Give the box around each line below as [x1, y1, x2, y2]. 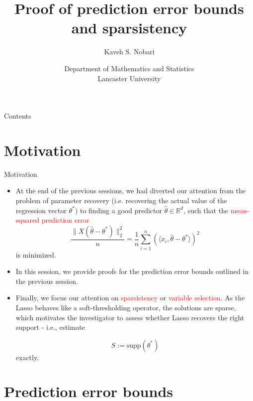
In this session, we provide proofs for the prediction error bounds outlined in [15, 266, 249, 276]
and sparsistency [71, 17, 187, 38]
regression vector [15, 205, 67, 215]
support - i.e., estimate [15, 322, 85, 332]
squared [15, 215, 39, 225]
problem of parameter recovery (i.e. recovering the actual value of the [15, 195, 227, 205]
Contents [4, 111, 31, 121]
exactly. [15, 352, 39, 362]
